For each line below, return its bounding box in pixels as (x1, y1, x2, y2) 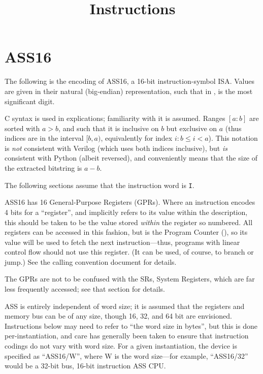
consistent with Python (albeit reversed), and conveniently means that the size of (5, 152, 258, 163)
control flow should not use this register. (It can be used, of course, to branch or (5, 246, 254, 257)
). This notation (208, 133, 258, 143)
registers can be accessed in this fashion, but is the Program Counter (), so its (5, 227, 248, 237)
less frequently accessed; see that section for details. (5, 284, 165, 294)
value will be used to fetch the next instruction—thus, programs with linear (5, 236, 240, 247)
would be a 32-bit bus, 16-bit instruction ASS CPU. (5, 360, 166, 371)
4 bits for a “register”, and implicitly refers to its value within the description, (5, 206, 248, 217)
